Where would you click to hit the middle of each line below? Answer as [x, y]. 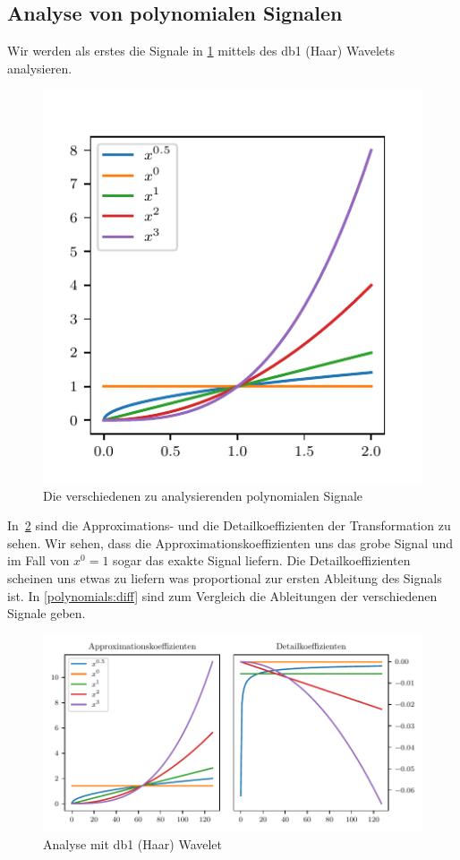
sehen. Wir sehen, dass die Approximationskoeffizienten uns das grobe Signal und [230, 542]
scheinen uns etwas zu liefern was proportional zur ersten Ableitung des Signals [225, 577]
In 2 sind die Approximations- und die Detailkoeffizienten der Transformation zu [229, 525]
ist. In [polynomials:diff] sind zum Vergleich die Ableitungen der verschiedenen [222, 595]
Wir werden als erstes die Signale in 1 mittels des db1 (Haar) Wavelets [201, 51]
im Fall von [38, 560]
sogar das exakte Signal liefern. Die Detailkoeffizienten [262, 560]
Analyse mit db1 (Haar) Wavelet [133, 843]
